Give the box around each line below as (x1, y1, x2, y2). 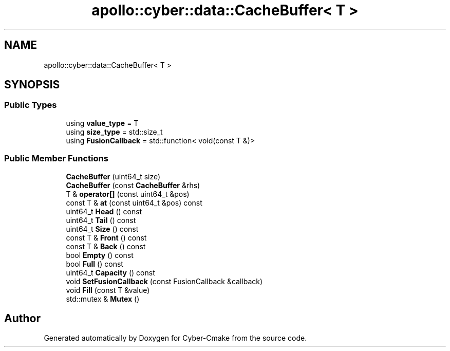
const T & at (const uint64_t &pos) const (66, 198, 202, 207)
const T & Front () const (66, 233, 147, 242)
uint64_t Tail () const (66, 215, 136, 225)
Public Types (4, 100, 57, 110)
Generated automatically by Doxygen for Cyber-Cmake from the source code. (44, 334, 307, 343)
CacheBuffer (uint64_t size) (66, 172, 161, 181)
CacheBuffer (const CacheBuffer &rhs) (66, 180, 200, 190)
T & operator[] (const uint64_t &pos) (66, 189, 190, 198)
